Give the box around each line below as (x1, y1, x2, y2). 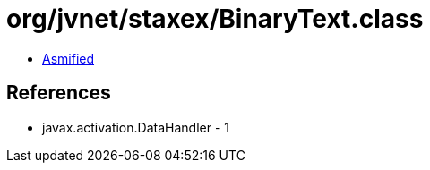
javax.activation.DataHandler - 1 (42, 119, 229, 135)
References (6, 81, 111, 105)
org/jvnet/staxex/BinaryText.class (6, 4, 424, 34)
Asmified (42, 50, 95, 66)
